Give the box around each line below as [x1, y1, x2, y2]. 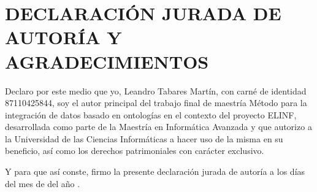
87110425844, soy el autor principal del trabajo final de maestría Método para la [5, 96, 307, 109]
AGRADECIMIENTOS [5, 48, 209, 74]
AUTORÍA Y [5, 25, 122, 50]
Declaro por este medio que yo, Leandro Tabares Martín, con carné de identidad [5, 84, 307, 97]
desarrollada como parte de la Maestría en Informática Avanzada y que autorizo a [5, 120, 312, 133]
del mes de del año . [5, 177, 80, 190]
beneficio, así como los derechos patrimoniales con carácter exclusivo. [5, 144, 264, 157]
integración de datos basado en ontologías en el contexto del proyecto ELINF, [5, 108, 297, 121]
